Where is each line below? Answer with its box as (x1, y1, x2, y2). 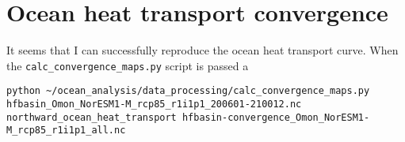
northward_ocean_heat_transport (6, 111, 177, 123)
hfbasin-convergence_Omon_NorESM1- (181, 111, 370, 123)
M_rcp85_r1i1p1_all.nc (6, 125, 126, 136)
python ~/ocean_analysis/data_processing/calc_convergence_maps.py (6, 85, 370, 97)
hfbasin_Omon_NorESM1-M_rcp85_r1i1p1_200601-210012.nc (6, 99, 302, 110)
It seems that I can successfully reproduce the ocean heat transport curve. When (6, 42, 399, 58)
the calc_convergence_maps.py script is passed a (6, 57, 249, 73)
